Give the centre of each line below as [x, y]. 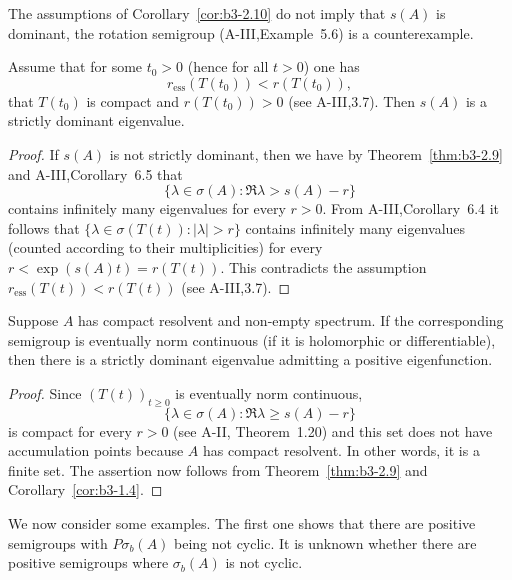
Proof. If [33, 153]
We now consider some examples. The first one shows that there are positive [242, 523]
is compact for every [70, 430]
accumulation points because [96, 450]
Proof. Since [45, 392]
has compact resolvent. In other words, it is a [341, 450]
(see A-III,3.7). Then [352, 100]
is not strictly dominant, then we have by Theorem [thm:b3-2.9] [306, 153]
